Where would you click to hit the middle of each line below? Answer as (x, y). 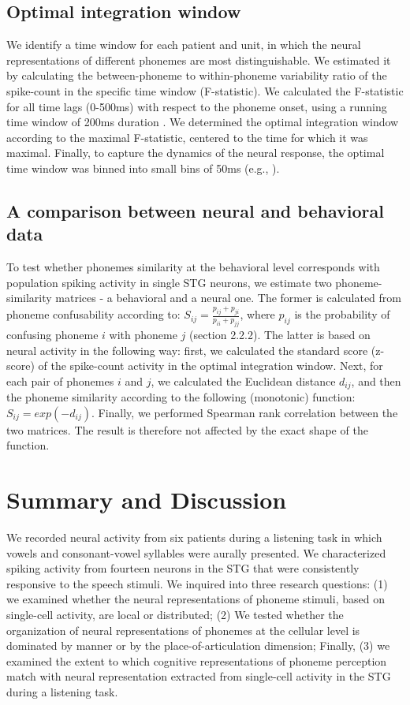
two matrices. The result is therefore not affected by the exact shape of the (187, 429)
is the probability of (342, 314)
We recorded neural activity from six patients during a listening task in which (194, 537)
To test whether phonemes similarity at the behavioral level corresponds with (193, 267)
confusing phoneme (52, 334)
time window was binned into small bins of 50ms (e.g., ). (143, 168)
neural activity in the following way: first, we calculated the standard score (187, 350)
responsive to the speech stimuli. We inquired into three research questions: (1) (197, 583)
